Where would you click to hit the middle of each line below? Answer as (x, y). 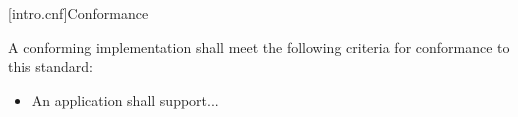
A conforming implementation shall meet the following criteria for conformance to (259, 46)
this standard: (50, 66)
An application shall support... (125, 99)
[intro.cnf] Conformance (78, 13)
